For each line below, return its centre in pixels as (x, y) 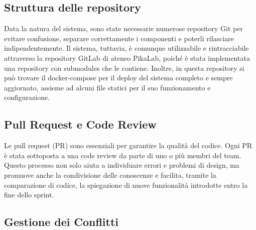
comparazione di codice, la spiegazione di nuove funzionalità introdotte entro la (126, 185)
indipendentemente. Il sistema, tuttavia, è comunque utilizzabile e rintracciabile (126, 48)
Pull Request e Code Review (80, 124)
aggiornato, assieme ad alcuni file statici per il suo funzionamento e (107, 87)
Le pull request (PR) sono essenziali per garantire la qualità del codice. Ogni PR (128, 145)
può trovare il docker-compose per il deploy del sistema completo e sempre (118, 78)
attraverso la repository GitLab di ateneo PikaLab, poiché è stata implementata (127, 57)
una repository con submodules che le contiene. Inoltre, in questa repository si (124, 68)
